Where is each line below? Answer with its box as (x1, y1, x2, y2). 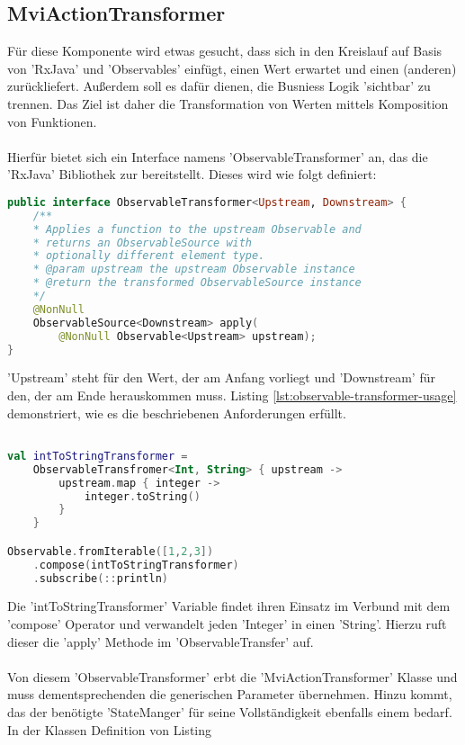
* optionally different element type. (32, 249, 265, 263)
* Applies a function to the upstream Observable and (32, 222, 362, 236)
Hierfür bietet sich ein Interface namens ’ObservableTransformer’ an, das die (7, 147, 428, 166)
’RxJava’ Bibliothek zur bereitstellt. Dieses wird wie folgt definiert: (7, 165, 377, 184)
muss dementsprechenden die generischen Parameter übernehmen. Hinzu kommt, (7, 685, 452, 704)
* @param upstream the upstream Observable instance (32, 263, 355, 276)
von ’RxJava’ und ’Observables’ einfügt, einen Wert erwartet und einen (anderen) (7, 58, 457, 77)
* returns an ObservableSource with (32, 236, 253, 249)
